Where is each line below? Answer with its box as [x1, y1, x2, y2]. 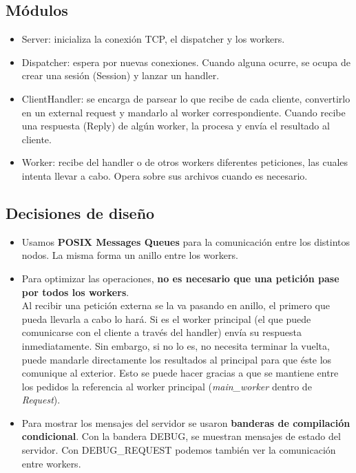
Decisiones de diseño [6, 202, 155, 223]
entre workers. [21, 456, 81, 470]
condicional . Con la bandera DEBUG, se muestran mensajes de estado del [21, 429, 341, 443]
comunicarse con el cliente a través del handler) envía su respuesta [21, 325, 302, 339]
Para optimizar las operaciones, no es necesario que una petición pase [21, 271, 339, 285]
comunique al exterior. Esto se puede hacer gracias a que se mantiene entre [21, 366, 339, 380]
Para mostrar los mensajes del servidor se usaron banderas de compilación [21, 415, 350, 430]
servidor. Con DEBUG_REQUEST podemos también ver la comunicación [21, 443, 336, 457]
